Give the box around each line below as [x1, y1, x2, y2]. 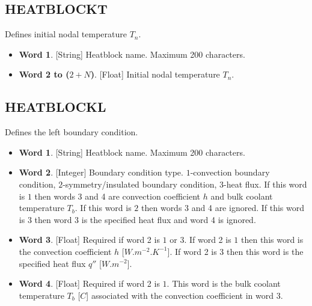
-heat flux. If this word [224, 177, 307, 190]
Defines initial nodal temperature [5, 28, 127, 40]
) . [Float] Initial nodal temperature [90, 68, 220, 81]
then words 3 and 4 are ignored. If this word [141, 201, 305, 214]
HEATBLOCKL [5, 97, 106, 116]
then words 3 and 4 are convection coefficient [34, 189, 200, 202]
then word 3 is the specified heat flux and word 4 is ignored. [34, 213, 256, 225]
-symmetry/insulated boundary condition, [63, 177, 217, 190]
